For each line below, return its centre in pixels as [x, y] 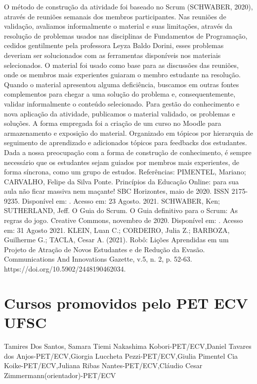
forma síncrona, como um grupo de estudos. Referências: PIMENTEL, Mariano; [125, 172]
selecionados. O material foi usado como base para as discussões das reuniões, [121, 65]
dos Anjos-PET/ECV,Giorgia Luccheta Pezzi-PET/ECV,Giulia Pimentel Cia [121, 356]
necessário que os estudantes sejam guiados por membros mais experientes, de [122, 162]
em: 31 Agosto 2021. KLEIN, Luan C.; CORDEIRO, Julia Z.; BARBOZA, [117, 230]
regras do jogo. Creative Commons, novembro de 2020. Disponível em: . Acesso [124, 220]
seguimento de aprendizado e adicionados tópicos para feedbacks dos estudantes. [126, 142]
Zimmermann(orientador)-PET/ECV [60, 375]
